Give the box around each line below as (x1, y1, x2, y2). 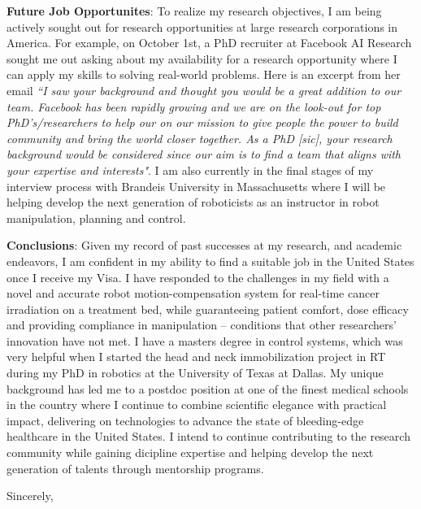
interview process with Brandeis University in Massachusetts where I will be (7, 177, 386, 194)
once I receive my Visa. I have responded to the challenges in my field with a (7, 268, 389, 285)
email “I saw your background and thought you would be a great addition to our (7, 81, 401, 98)
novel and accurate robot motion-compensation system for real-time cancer (7, 285, 380, 302)
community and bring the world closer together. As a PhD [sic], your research (7, 129, 393, 146)
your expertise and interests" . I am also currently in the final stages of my (7, 161, 374, 178)
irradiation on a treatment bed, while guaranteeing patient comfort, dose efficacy (7, 300, 409, 317)
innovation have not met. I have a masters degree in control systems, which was (7, 332, 403, 349)
